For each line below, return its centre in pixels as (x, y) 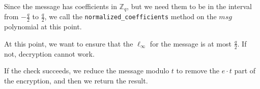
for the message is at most (191, 43)
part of (245, 71)
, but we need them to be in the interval (189, 6)
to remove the (198, 71)
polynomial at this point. (43, 27)
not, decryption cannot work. (49, 53)
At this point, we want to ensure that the (69, 43)
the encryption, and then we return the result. (76, 80)
